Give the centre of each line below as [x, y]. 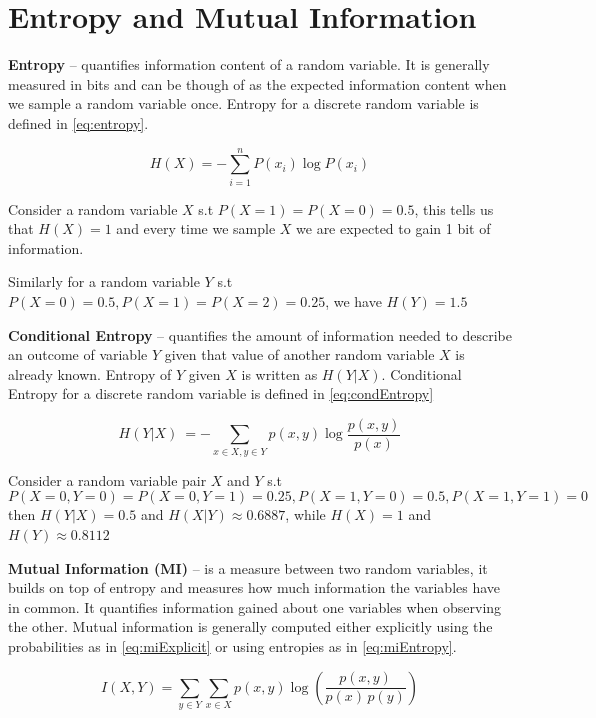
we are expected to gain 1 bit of [393, 228]
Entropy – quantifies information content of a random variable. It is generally [249, 64]
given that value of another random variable [299, 354]
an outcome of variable [78, 354]
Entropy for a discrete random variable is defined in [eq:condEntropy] [221, 393]
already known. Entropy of [90, 373]
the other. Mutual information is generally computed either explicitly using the [250, 626]
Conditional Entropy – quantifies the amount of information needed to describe [260, 334]
